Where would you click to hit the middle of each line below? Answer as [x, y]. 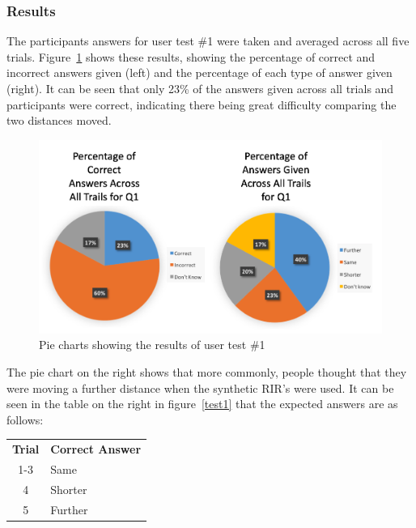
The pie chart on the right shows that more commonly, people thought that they [207, 371]
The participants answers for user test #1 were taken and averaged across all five [208, 41]
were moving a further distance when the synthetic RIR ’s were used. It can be [200, 387]
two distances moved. [59, 120]
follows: [25, 419]
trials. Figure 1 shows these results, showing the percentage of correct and [191, 56]
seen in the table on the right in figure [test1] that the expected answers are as [202, 404]
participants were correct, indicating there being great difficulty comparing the [202, 104]
